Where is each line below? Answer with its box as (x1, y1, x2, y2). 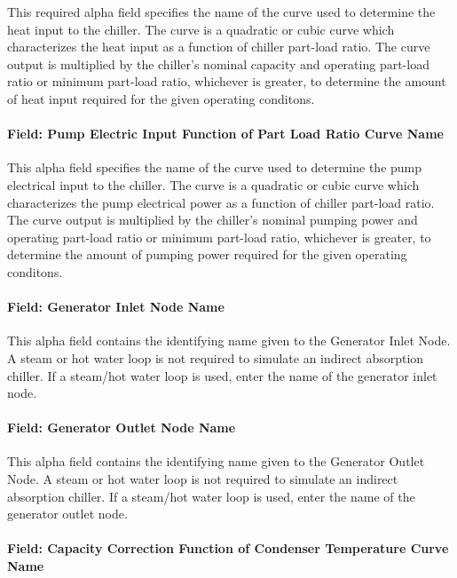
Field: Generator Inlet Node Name (7, 297, 225, 316)
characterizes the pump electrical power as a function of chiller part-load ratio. (7, 193, 435, 211)
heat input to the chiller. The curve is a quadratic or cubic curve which (7, 20, 395, 38)
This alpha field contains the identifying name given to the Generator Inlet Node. (7, 331, 451, 350)
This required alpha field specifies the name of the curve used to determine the (7, 3, 436, 20)
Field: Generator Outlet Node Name (7, 418, 236, 437)
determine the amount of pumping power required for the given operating (7, 245, 407, 264)
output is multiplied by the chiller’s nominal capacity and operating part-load (7, 54, 429, 73)
